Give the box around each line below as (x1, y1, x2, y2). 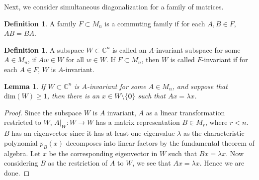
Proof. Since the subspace (4, 107, 82, 117)
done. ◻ (4, 167, 30, 178)
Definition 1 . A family (4, 18, 77, 28)
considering (4, 158, 38, 168)
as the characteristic (183, 128, 245, 138)
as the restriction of (48, 158, 108, 168)
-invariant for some (86, 81, 146, 91)
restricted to (4, 117, 41, 127)
